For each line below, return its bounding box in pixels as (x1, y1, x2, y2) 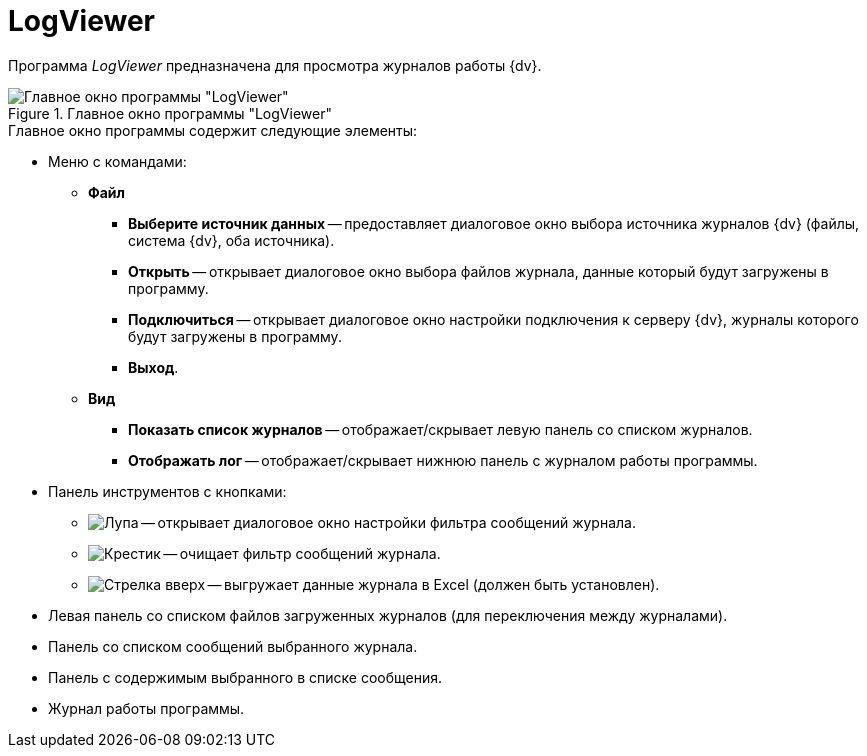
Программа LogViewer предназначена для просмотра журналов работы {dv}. (8, 56, 542, 74)
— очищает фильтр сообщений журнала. (163, 544, 441, 562)
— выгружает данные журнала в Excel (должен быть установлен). (207, 575, 660, 593)
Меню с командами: (48, 152, 187, 170)
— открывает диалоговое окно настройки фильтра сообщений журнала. (141, 513, 636, 531)
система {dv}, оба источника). (128, 231, 335, 249)
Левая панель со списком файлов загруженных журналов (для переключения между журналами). (48, 606, 728, 624)
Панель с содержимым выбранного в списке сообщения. (48, 668, 443, 686)
